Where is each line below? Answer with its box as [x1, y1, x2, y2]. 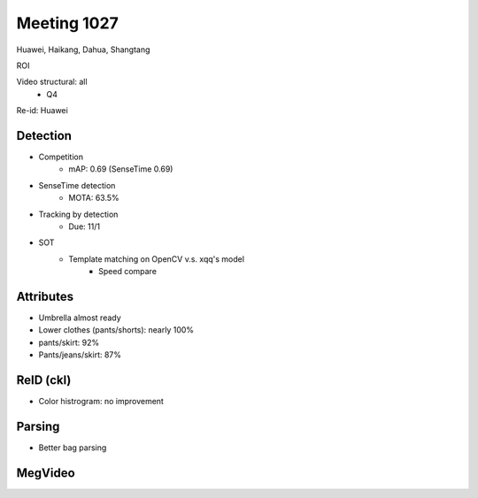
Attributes [16, 288, 74, 304]
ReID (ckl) [16, 372, 72, 388]
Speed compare [98, 266, 157, 277]
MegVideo [16, 465, 75, 480]
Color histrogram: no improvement [38, 396, 164, 407]
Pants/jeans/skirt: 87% [38, 349, 122, 360]
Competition [38, 151, 84, 163]
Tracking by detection [38, 209, 119, 219]
